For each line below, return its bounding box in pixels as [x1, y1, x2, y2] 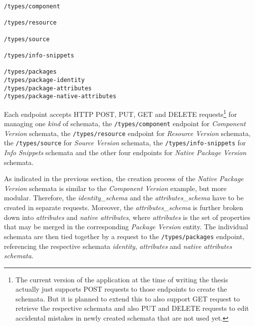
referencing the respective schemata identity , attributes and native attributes [4, 241, 232, 251]
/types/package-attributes [4, 84, 92, 92]
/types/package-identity [4, 76, 85, 83]
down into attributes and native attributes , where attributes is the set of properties [4, 212, 251, 222]
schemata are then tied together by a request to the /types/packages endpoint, [4, 231, 245, 241]
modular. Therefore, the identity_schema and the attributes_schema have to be [4, 192, 244, 203]
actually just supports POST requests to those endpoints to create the [15, 284, 227, 294]
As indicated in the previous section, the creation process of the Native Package [4, 173, 244, 184]
